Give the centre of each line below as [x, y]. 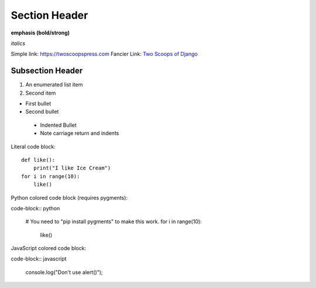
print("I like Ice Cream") [72, 168]
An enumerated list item [54, 85]
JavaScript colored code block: [49, 248]
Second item [41, 93]
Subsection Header [47, 71]
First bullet [38, 104]
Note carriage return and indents [80, 133]
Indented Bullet [59, 125]
